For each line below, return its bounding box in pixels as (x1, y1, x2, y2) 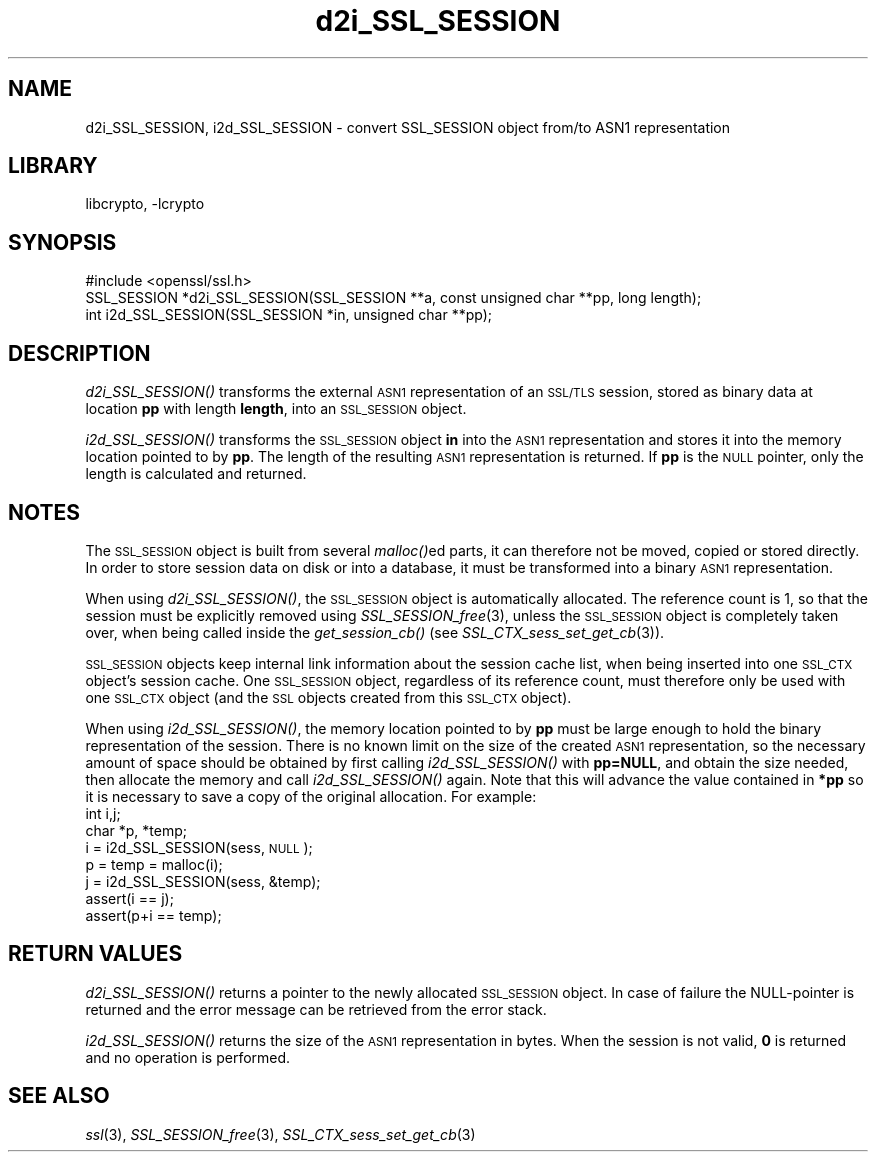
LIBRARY (8, 153, 98, 179)
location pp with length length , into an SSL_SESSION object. (85, 400, 467, 418)
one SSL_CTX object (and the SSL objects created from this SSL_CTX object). (85, 688, 572, 706)
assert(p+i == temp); (85, 906, 222, 924)
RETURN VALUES (8, 941, 183, 967)
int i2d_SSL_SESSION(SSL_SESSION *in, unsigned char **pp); (85, 306, 492, 324)
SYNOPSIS (8, 229, 117, 255)
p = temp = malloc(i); (85, 855, 223, 873)
